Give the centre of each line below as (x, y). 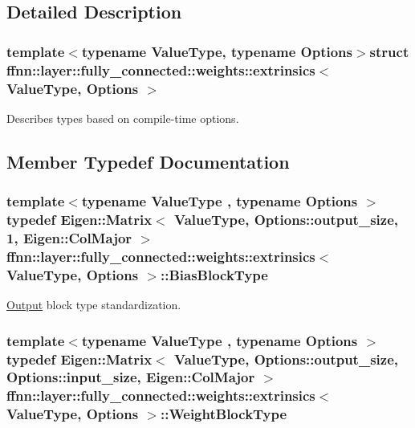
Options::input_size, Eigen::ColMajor (131, 377)
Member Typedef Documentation (148, 161)
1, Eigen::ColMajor (69, 237)
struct (389, 51)
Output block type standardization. (94, 305)
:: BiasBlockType (214, 274)
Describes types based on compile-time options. (123, 118)
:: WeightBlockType (224, 414)
